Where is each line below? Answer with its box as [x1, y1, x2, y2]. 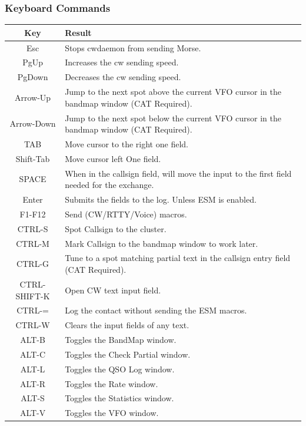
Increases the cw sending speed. [65, 56, 179, 68]
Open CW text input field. [65, 283, 161, 296]
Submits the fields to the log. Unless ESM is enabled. [65, 193, 257, 206]
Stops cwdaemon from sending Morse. [65, 41, 201, 54]
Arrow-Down [9, 117, 56, 130]
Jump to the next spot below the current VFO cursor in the [65, 111, 281, 124]
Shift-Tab [15, 152, 50, 164]
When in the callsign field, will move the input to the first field [65, 167, 292, 179]
